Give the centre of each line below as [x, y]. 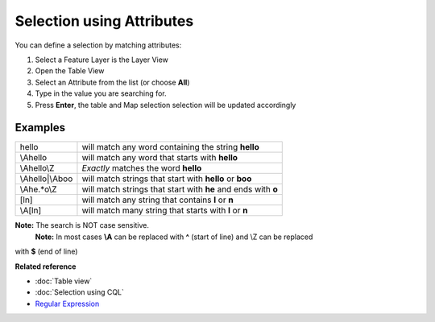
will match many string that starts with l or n [165, 211]
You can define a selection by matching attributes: [98, 45]
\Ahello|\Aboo [46, 179]
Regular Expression [67, 303]
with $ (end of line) [46, 252]
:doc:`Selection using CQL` [80, 292]
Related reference [46, 266]
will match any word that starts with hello [159, 158]
